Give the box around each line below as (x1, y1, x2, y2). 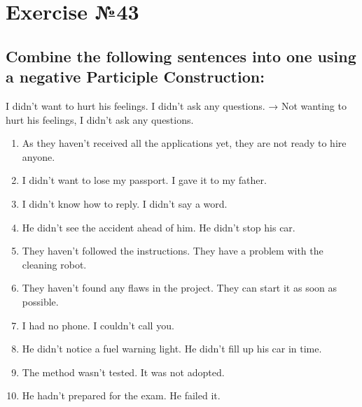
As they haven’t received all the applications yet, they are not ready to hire (22, 136, 347, 150)
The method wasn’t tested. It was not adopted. (22, 364, 225, 379)
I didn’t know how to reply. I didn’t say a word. (22, 196, 228, 210)
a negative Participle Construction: (6, 66, 265, 87)
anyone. (22, 149, 55, 164)
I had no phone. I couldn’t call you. (22, 317, 174, 332)
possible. (22, 294, 59, 308)
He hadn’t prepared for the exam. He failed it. (22, 388, 221, 403)
